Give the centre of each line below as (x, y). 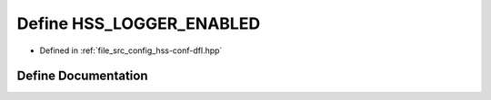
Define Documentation (82, 76)
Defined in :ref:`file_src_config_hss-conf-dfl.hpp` (131, 50)
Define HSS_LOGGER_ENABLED (139, 23)
